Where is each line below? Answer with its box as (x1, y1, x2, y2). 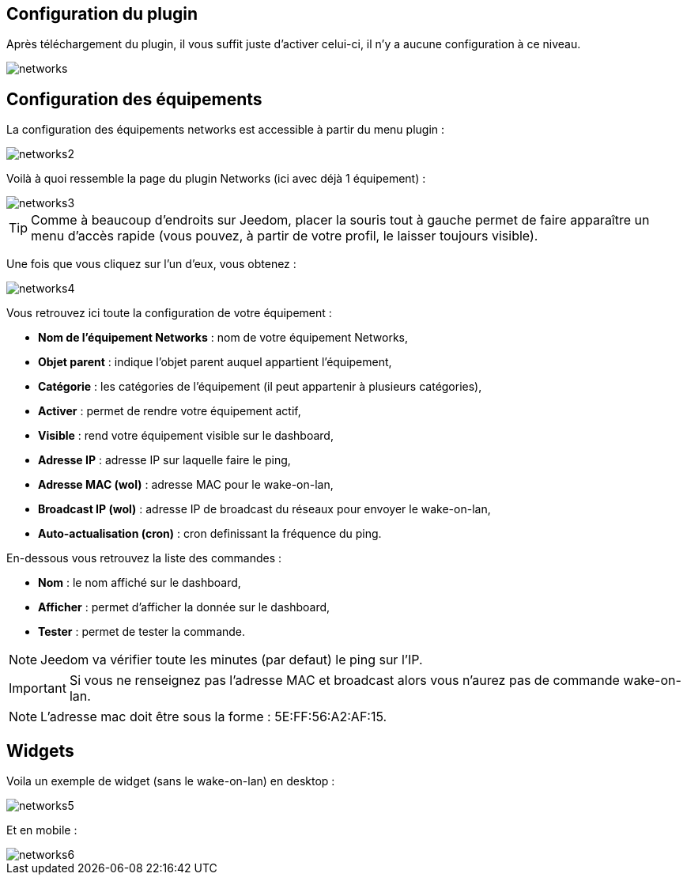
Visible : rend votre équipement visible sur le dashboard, (38, 429, 334, 443)
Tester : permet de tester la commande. (38, 625, 246, 639)
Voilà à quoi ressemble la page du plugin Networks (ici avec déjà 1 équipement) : (6, 172, 426, 186)
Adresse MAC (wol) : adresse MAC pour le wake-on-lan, (38, 478, 334, 492)
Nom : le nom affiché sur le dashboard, (38, 576, 241, 590)
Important (9, 680, 66, 697)
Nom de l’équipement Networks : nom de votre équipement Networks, (38, 331, 409, 345)
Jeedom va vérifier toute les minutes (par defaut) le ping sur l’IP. (40, 652, 423, 668)
